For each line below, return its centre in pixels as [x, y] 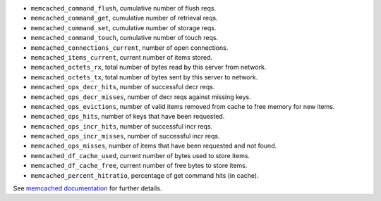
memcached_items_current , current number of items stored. [122, 57]
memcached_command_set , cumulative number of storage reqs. [123, 27]
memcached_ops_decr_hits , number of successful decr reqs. [123, 87]
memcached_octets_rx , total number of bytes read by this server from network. [149, 67]
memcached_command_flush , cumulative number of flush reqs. [123, 8]
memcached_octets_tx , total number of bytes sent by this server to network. [144, 77]
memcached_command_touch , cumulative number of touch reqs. [125, 38]
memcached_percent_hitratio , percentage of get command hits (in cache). [145, 175]
